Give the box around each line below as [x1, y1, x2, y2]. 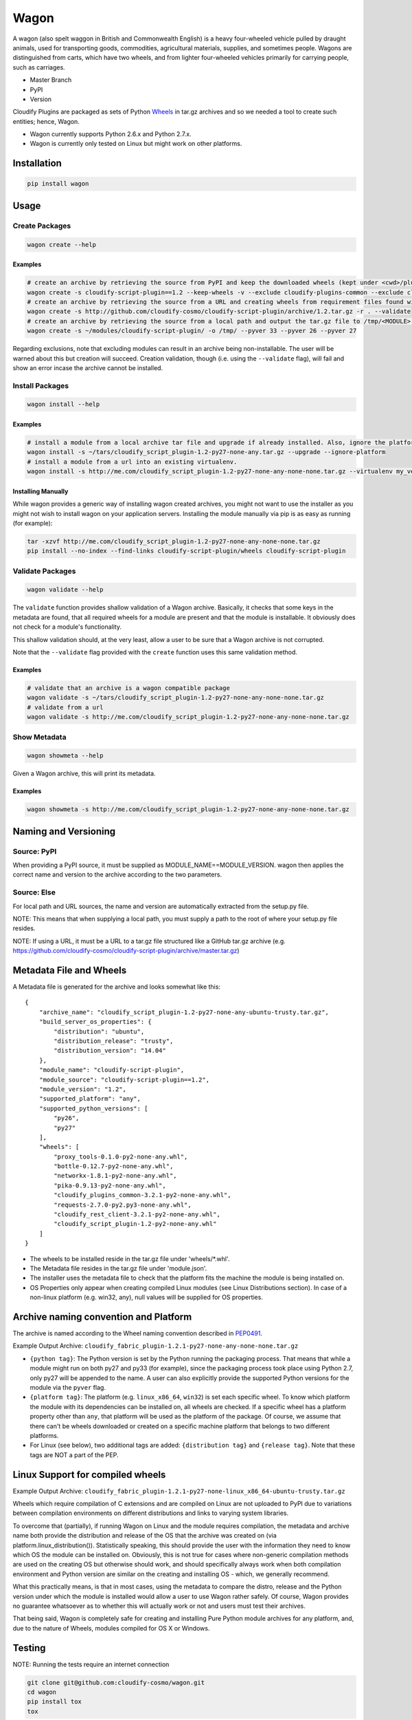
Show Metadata [12, 732, 67, 742]
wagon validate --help [27, 585, 104, 594]
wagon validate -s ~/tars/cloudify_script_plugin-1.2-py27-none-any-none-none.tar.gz [27, 694, 324, 702]
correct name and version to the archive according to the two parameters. [12, 870, 222, 879]
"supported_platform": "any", [38, 1095, 141, 1103]
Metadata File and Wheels [12, 964, 127, 976]
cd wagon [27, 1688, 57, 1696]
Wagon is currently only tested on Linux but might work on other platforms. [30, 140, 242, 148]
